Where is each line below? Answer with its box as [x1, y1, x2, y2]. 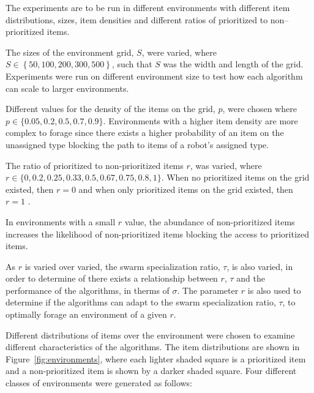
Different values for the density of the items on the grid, [6, 102, 215, 115]
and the [236, 272, 265, 285]
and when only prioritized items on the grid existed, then [78, 182, 293, 195]
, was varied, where [190, 159, 262, 171]
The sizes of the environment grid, [6, 45, 134, 58]
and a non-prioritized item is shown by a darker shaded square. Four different [6, 364, 297, 377]
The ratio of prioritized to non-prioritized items [6, 159, 184, 171]
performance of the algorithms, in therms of [6, 283, 170, 296]
